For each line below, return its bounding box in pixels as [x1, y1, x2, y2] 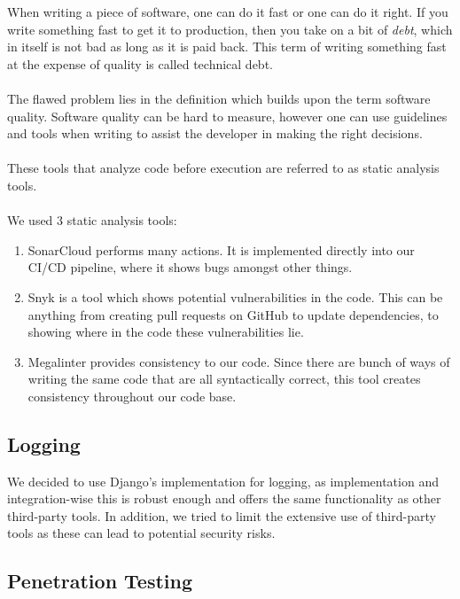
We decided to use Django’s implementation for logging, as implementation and [7, 471, 439, 490]
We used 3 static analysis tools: [7, 211, 177, 229]
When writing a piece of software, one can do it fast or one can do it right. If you [7, 3, 448, 20]
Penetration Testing [7, 567, 193, 595]
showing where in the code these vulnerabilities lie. [27, 323, 304, 341]
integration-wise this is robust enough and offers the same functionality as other [7, 489, 441, 508]
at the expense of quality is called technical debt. [7, 54, 273, 73]
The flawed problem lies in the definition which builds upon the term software [7, 89, 431, 107]
